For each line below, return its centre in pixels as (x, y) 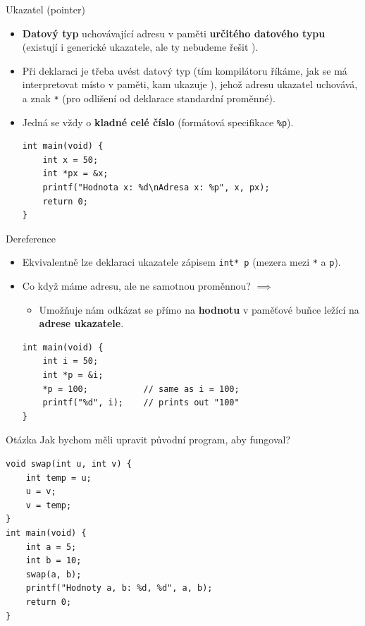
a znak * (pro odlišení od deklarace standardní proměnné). (149, 98)
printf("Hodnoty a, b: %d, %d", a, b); (119, 588)
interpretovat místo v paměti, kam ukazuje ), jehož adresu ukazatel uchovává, (190, 84)
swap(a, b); (54, 574)
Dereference (31, 238)
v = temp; (49, 505)
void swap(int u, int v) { (69, 464)
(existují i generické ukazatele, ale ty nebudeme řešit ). (140, 47)
